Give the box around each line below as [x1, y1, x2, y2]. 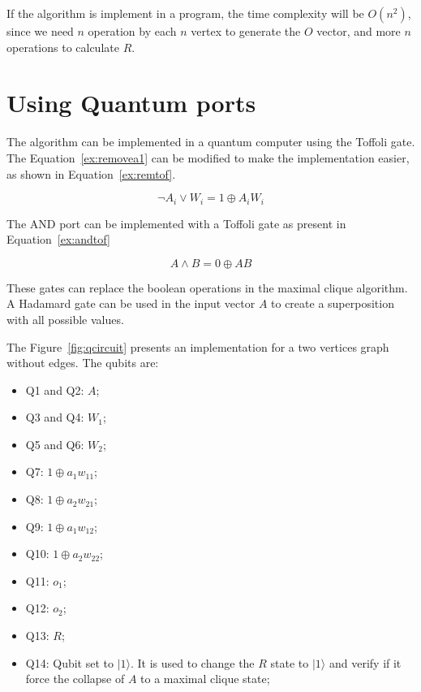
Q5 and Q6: [25, 435, 84, 452]
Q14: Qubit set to [25, 654, 114, 671]
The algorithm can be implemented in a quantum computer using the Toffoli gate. [6, 133, 415, 150]
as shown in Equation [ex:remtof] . [6, 165, 176, 182]
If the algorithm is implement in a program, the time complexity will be [6, 5, 364, 21]
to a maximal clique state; [140, 670, 270, 687]
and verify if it [329, 654, 402, 671]
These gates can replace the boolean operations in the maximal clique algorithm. [6, 279, 408, 296]
